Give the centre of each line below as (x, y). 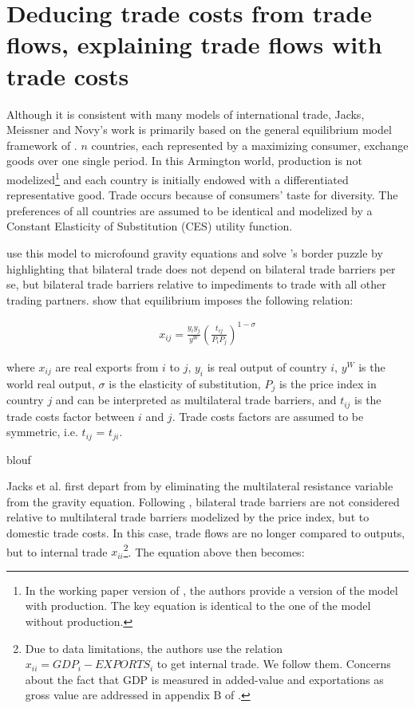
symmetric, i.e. (42, 432)
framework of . (42, 145)
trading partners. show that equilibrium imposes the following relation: (180, 299)
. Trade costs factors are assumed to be (268, 416)
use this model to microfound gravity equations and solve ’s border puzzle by (195, 252)
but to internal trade (57, 551)
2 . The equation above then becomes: (214, 550)
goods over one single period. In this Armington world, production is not (184, 161)
